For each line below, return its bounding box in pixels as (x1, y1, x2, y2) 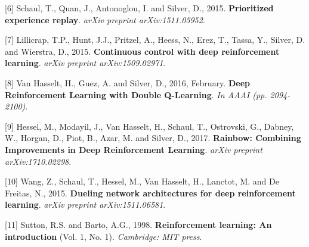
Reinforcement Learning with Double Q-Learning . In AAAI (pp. (5, 88, 267, 101)
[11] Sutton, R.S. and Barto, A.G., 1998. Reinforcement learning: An (5, 218, 272, 230)
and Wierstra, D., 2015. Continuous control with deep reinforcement (5, 45, 280, 57)
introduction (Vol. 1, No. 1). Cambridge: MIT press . (5, 230, 202, 242)
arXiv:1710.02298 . (5, 155, 72, 167)
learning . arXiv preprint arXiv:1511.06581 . (5, 198, 166, 211)
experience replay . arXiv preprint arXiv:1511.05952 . (5, 13, 205, 26)
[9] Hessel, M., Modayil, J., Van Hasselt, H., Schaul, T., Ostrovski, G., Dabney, (5, 120, 294, 132)
